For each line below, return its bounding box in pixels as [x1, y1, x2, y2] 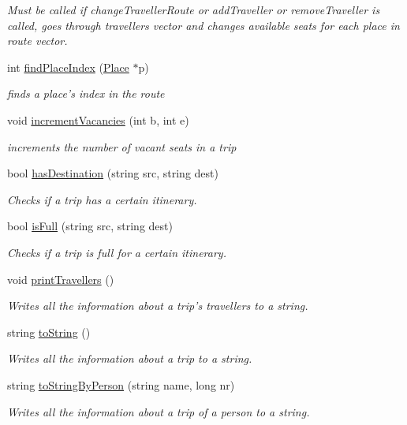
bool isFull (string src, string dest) [7, 218, 173, 234]
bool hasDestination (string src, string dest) [7, 165, 218, 181]
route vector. [7, 32, 68, 49]
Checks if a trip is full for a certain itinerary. [7, 244, 226, 260]
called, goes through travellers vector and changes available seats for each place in [7, 17, 400, 33]
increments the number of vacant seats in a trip [7, 138, 237, 155]
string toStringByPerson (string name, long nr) [7, 376, 235, 393]
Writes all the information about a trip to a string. [7, 350, 252, 367]
